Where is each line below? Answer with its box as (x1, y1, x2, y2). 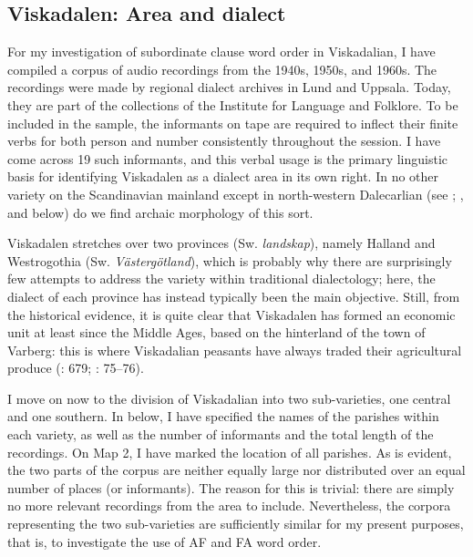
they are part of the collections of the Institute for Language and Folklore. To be (7, 95, 458, 114)
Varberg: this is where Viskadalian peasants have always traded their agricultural (7, 340, 462, 359)
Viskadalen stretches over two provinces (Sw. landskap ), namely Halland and (7, 233, 436, 253)
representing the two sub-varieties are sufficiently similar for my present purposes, (7, 514, 464, 533)
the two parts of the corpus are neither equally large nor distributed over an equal (7, 460, 466, 480)
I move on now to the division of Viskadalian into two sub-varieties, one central (7, 388, 451, 407)
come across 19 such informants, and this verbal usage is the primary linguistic (7, 149, 448, 168)
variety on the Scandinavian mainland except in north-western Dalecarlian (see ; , (7, 184, 464, 203)
